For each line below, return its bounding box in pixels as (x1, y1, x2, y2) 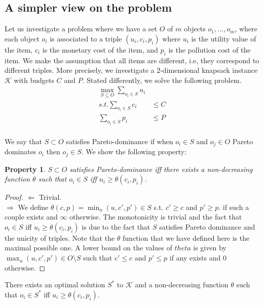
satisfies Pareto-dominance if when (66, 136, 173, 146)
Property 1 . (5, 163, 46, 174)
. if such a (218, 201, 249, 212)
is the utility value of (191, 33, 256, 43)
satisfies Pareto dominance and (159, 221, 255, 232)
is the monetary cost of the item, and (42, 44, 158, 55)
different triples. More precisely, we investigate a (5, 65, 155, 75)
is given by (193, 242, 227, 253)
